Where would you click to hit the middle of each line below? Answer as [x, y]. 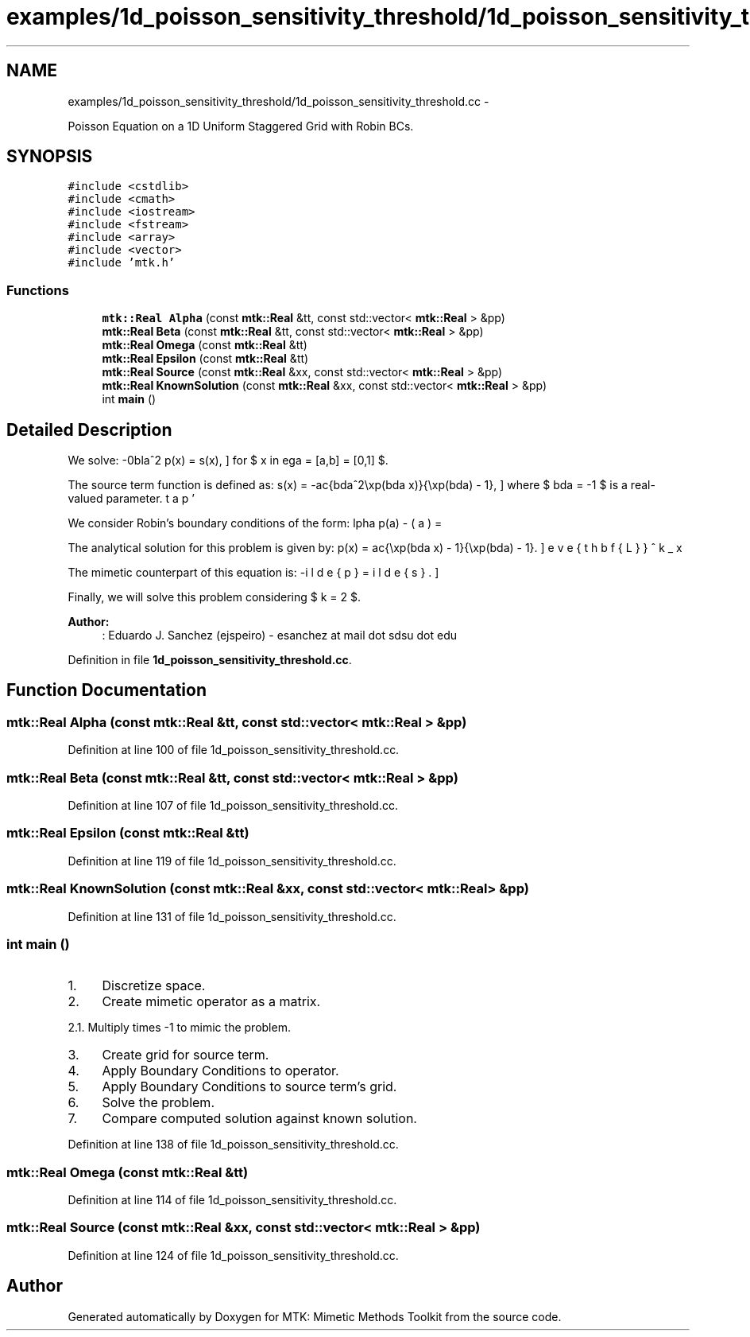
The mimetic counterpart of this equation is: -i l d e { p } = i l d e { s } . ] [253, 573]
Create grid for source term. [186, 1055]
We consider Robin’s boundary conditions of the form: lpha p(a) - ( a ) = [255, 523]
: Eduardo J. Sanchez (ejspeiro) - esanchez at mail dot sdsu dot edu [280, 635]
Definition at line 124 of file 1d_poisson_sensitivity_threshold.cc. [233, 1255]
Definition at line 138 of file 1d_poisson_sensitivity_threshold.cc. [233, 1145]
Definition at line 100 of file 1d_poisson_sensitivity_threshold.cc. [234, 750]
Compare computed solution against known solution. [259, 1119]
